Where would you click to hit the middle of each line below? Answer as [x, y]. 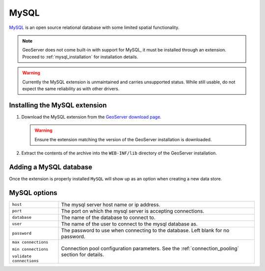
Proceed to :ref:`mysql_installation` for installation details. [80, 57]
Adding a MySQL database [51, 167]
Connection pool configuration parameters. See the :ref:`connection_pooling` [150, 248]
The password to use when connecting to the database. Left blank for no [145, 230]
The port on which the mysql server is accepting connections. [133, 211]
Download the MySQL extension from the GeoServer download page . [91, 117]
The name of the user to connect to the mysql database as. [130, 224]
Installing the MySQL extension [58, 105]
